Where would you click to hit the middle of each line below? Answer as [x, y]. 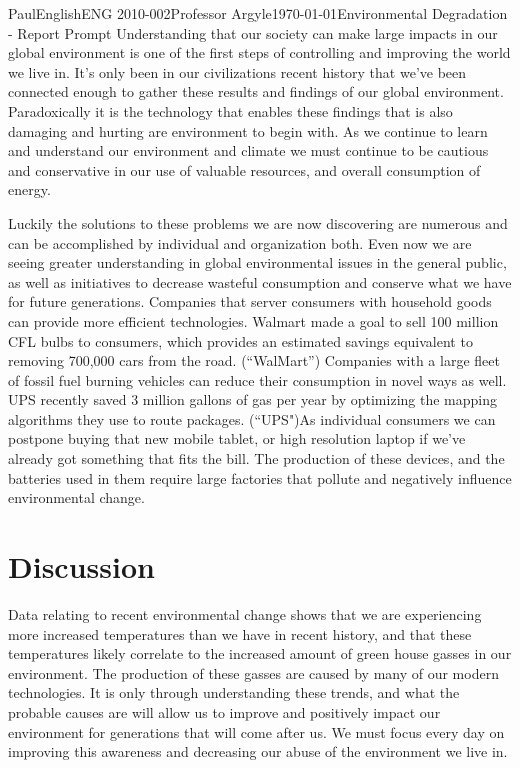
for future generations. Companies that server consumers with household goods [250, 301]
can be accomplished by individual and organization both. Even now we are [240, 242]
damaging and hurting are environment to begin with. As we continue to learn [248, 130]
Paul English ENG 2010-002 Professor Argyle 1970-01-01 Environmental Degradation [258, 13]
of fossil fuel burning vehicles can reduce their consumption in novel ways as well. [257, 379]
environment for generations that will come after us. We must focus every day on [256, 731]
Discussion [81, 566]
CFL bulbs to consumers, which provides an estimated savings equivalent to [240, 340]
